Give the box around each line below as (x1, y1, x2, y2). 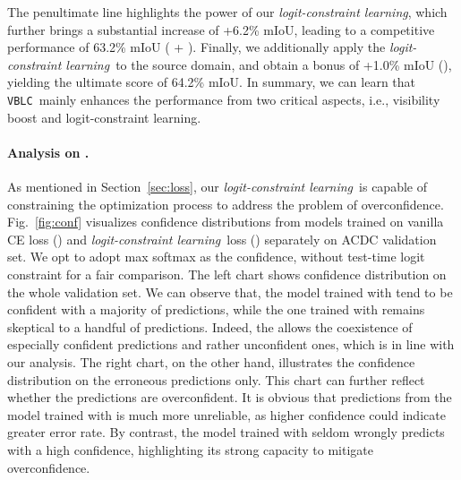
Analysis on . (7, 142, 90, 161)
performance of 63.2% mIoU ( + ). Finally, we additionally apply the (7, 38, 386, 56)
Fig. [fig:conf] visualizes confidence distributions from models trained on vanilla (7, 212, 444, 231)
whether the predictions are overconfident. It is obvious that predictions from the (7, 388, 452, 407)
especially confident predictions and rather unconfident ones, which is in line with (7, 335, 455, 354)
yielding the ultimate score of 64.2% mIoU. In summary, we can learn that (7, 73, 416, 91)
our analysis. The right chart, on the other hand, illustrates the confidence (7, 352, 415, 371)
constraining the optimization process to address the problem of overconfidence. (7, 194, 444, 213)
